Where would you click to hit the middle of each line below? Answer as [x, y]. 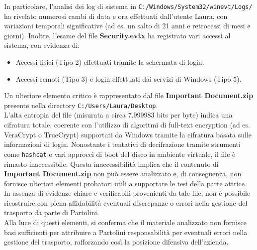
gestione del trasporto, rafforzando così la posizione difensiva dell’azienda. [116, 242]
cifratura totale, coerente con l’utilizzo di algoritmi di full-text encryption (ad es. [127, 125]
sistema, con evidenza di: [42, 45]
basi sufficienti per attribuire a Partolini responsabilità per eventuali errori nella [126, 232]
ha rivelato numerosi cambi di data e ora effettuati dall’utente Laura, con [116, 16]
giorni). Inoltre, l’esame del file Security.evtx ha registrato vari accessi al [117, 35]
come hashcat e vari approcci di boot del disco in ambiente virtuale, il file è [120, 154]
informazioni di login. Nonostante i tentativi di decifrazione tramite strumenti [122, 144]
